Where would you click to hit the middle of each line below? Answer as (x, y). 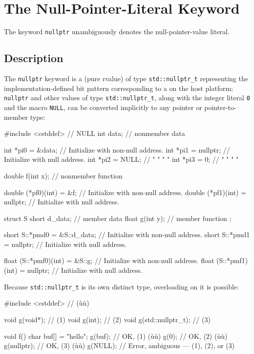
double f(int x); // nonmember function (63, 175)
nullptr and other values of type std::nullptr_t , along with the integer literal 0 (127, 98)
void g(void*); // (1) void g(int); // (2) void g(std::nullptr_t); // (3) (107, 319)
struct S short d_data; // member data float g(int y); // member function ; (118, 218)
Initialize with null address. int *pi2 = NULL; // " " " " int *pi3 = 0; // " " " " (121, 159)
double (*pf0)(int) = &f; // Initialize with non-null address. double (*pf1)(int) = (125, 192)
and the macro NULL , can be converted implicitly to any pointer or (103, 107)
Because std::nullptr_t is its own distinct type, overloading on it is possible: (121, 286)
